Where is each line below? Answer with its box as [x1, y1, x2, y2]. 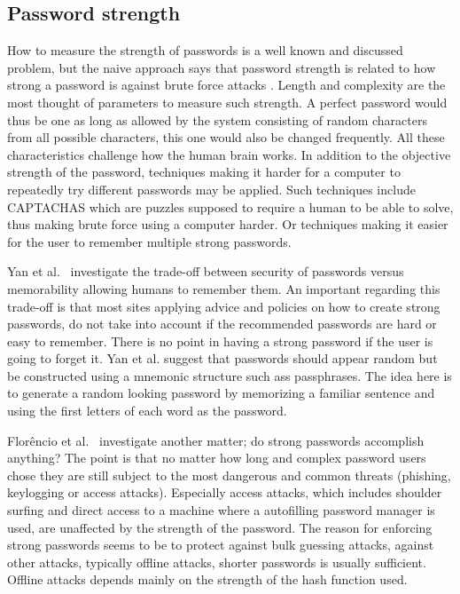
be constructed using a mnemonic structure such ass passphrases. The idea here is [7, 366, 452, 384]
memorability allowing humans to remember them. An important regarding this [7, 279, 441, 297]
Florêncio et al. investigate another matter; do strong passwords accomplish [7, 431, 425, 449]
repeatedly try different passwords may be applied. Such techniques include [7, 179, 416, 198]
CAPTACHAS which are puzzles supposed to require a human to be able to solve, [7, 197, 454, 216]
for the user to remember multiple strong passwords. [7, 232, 292, 250]
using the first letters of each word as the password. [7, 401, 287, 420]
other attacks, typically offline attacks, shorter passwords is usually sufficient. [7, 552, 426, 571]
